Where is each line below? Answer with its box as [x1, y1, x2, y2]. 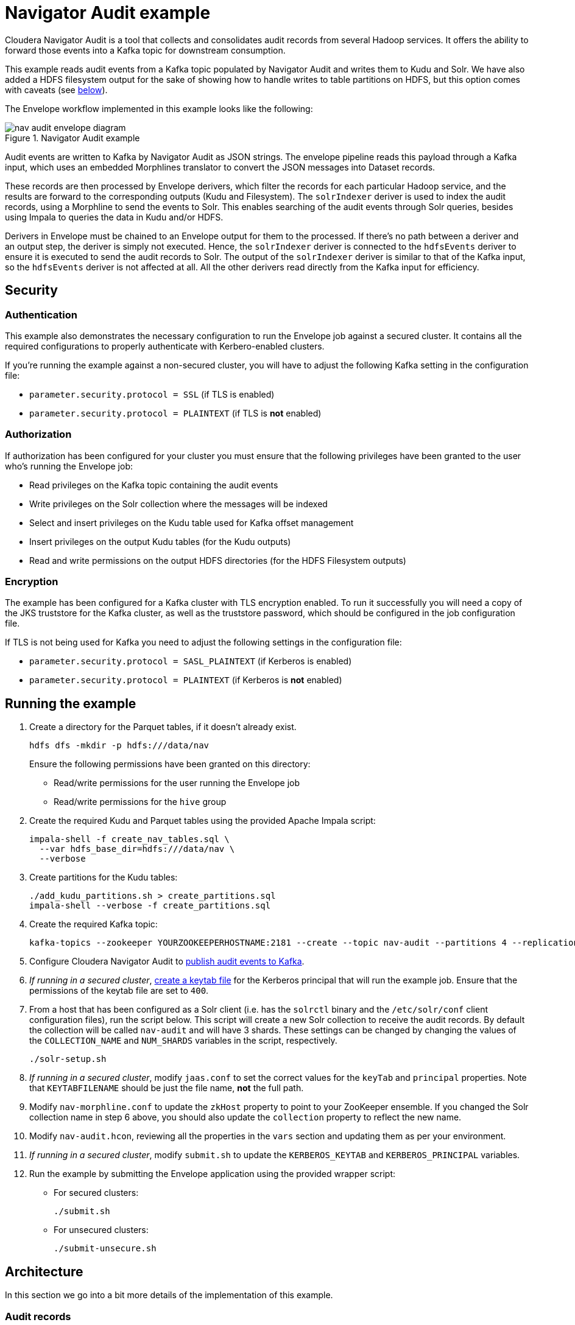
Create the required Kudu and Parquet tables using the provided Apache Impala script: [29, 815, 376, 826]
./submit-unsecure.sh [54, 1243, 157, 1254]
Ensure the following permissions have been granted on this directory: [29, 759, 311, 770]
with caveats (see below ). [5, 84, 108, 95]
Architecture [5, 1263, 83, 1279]
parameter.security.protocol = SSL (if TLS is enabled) [29, 388, 275, 399]
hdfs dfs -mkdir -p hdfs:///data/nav [29, 740, 210, 751]
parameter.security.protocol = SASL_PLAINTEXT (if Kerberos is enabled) [29, 656, 352, 667]
